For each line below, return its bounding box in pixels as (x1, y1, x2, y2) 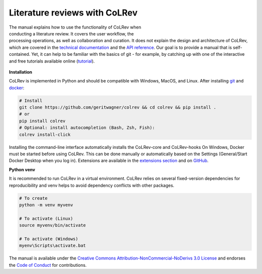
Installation (9, 69, 33, 75)
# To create (19, 195, 48, 201)
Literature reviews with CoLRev (9, 7, 138, 18)
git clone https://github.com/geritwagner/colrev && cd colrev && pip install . (19, 105, 216, 110)
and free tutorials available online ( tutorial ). (9, 58, 95, 64)
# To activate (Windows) (19, 236, 79, 242)
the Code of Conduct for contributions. (9, 262, 87, 268)
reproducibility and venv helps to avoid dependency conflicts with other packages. (9, 182, 175, 188)
